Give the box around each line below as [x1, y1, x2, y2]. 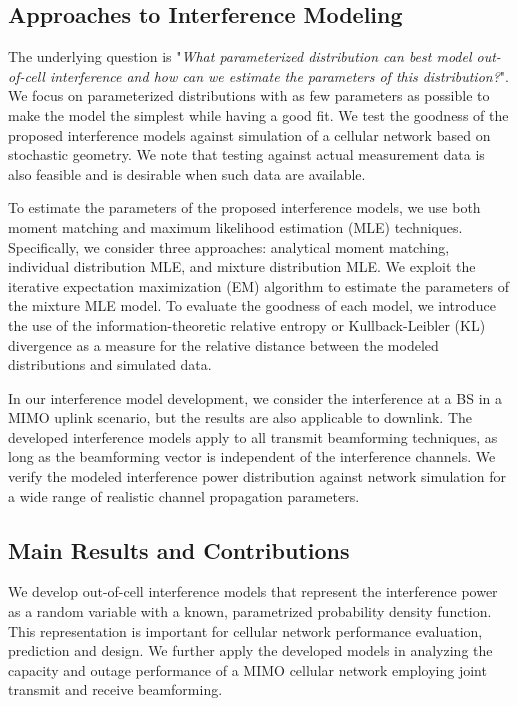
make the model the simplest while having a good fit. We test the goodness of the [8, 104, 509, 125]
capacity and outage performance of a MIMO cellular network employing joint [8, 659, 487, 680]
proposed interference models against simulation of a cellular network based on [8, 124, 491, 145]
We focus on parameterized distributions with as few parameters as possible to [8, 85, 490, 106]
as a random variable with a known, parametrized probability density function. [8, 601, 492, 622]
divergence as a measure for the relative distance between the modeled [8, 334, 439, 355]
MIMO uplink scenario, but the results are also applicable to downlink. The [8, 407, 473, 428]
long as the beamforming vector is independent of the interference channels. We [8, 446, 496, 467]
